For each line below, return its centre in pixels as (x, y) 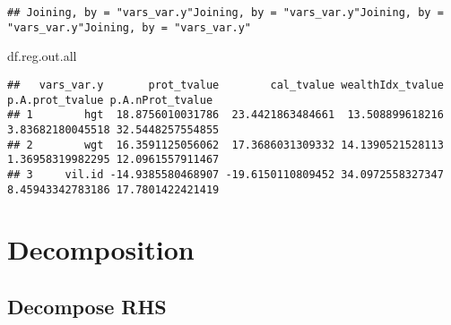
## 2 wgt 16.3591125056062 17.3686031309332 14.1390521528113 (225, 145)
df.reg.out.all (42, 56)
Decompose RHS (87, 306)
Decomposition (101, 249)
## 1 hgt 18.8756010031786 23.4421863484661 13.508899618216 (225, 115)
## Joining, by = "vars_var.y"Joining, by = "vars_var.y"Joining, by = (225, 13)
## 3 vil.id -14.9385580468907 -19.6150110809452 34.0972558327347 (225, 174)
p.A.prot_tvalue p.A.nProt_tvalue (110, 100)
